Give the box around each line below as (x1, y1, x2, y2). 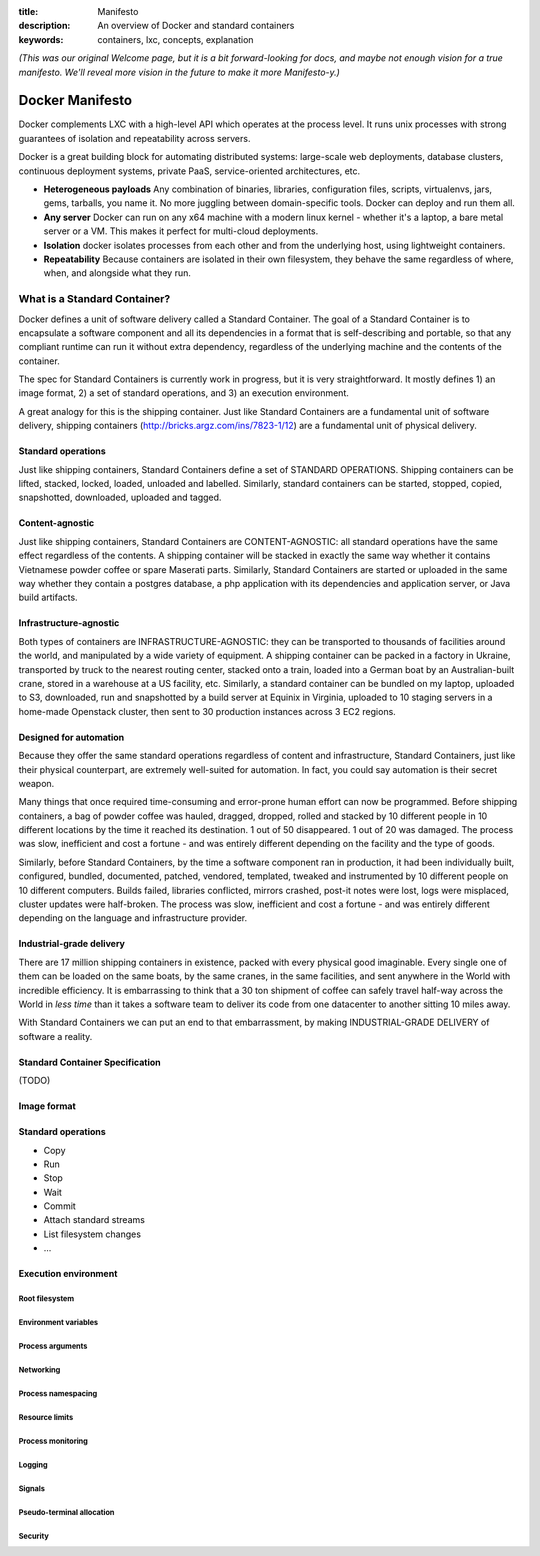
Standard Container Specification (18, 1056, 162, 1068)
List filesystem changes (43, 1228, 142, 1240)
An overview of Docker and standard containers (97, 20, 295, 32)
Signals (18, 1483, 45, 1494)
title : (18, 6, 39, 17)
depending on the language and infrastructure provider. (18, 912, 248, 924)
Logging (18, 1460, 49, 1470)
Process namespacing (18, 1388, 98, 1399)
